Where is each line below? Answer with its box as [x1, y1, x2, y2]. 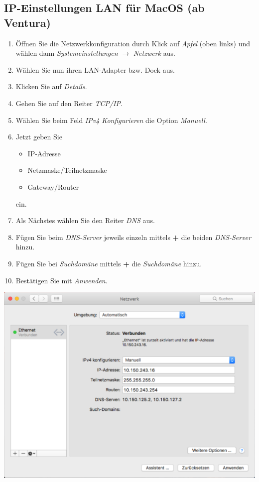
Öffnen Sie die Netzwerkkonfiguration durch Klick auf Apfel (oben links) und [15, 38, 251, 48]
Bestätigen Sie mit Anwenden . [15, 275, 108, 285]
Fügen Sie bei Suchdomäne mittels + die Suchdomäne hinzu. [15, 258, 202, 268]
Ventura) [4, 14, 51, 30]
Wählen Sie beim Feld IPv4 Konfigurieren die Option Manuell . [15, 115, 207, 125]
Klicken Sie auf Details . [15, 81, 87, 92]
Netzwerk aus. [133, 48, 175, 58]
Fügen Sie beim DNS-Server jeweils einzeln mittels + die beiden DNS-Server [15, 232, 251, 242]
